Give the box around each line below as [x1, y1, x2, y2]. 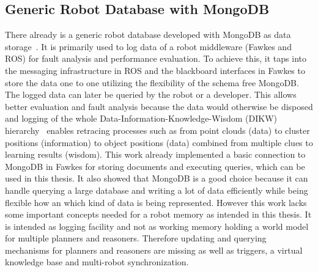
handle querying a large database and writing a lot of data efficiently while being [5, 183, 308, 196]
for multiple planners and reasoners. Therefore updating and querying [5, 232, 267, 244]
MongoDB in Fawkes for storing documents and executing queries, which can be [5, 160, 305, 172]
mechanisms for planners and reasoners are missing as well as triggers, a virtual [5, 243, 303, 256]
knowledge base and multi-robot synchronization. [5, 255, 189, 268]
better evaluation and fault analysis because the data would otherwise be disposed [5, 100, 313, 112]
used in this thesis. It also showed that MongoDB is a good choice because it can [5, 172, 308, 185]
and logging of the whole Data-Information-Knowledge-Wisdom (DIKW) [5, 112, 278, 125]
